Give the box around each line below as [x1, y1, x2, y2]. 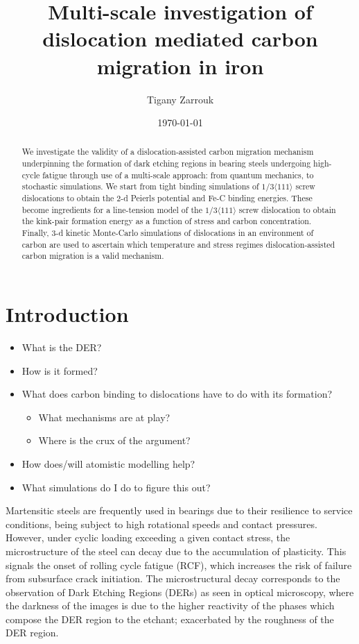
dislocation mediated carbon [42, 24, 318, 53]
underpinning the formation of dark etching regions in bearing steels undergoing [21, 158, 311, 169]
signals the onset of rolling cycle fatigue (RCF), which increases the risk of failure [6, 557, 352, 572]
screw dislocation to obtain [238, 203, 336, 215]
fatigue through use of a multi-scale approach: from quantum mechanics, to [42, 169, 314, 180]
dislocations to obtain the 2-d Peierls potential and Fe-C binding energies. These [21, 192, 313, 204]
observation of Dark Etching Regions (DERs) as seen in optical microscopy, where [6, 584, 354, 599]
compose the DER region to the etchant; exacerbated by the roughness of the [6, 611, 334, 626]
